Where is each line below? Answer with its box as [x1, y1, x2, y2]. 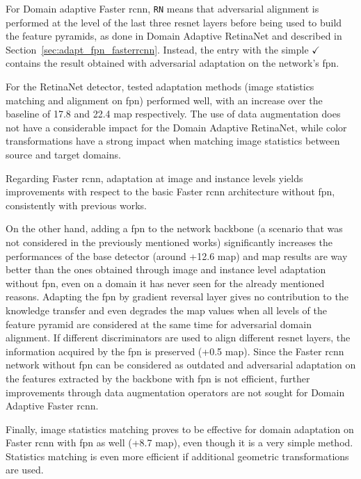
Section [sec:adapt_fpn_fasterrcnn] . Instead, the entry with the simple [6, 42, 309, 56]
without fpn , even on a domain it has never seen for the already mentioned [6, 275, 325, 290]
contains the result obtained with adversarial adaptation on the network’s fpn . [6, 56, 339, 70]
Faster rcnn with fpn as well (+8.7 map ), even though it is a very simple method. [6, 435, 353, 450]
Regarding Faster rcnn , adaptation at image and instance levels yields [6, 170, 303, 185]
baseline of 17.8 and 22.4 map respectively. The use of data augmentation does [6, 106, 341, 121]
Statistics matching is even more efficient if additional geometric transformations [6, 448, 349, 463]
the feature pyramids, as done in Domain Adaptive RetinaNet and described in [6, 29, 342, 43]
